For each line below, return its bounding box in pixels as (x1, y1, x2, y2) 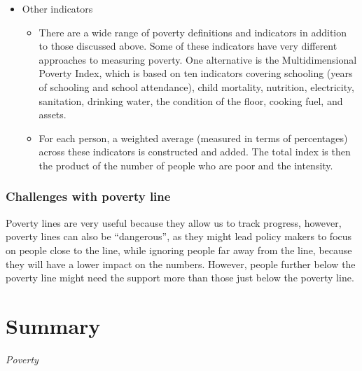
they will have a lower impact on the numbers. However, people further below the (6, 256, 356, 271)
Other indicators (22, 1, 93, 15)
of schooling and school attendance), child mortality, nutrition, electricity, (39, 79, 354, 94)
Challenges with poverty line (6, 188, 171, 205)
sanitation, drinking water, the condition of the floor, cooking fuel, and (39, 93, 343, 108)
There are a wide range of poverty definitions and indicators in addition (39, 24, 347, 39)
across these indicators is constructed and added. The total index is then (39, 144, 351, 159)
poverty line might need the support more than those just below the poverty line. (6, 270, 354, 285)
